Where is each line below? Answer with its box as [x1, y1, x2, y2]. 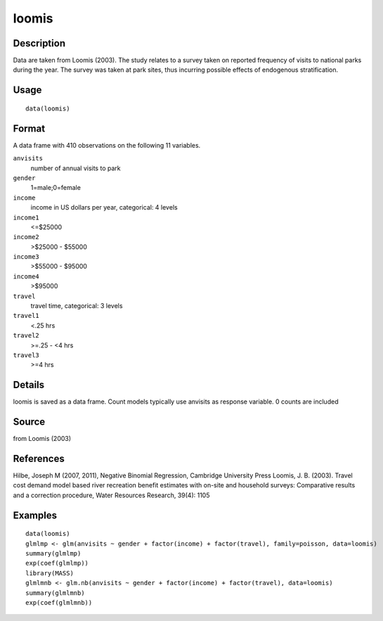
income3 [13, 253, 40, 261]
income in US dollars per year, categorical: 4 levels [30, 203, 178, 212]
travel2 [13, 331, 40, 340]
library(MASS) [25, 569, 74, 577]
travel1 [13, 312, 40, 320]
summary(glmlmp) [25, 549, 82, 558]
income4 [13, 272, 40, 281]
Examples [13, 509, 58, 521]
